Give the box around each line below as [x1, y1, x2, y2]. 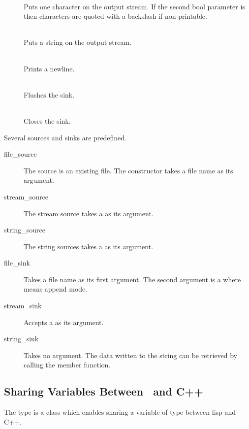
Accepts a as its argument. [24, 317, 104, 327]
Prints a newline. [24, 63, 75, 73]
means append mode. [24, 284, 88, 294]
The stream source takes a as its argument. [24, 208, 154, 218]
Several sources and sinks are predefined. [4, 132, 126, 142]
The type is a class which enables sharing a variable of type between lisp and [4, 407, 236, 417]
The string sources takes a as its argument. [24, 241, 154, 251]
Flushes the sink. [24, 89, 75, 99]
